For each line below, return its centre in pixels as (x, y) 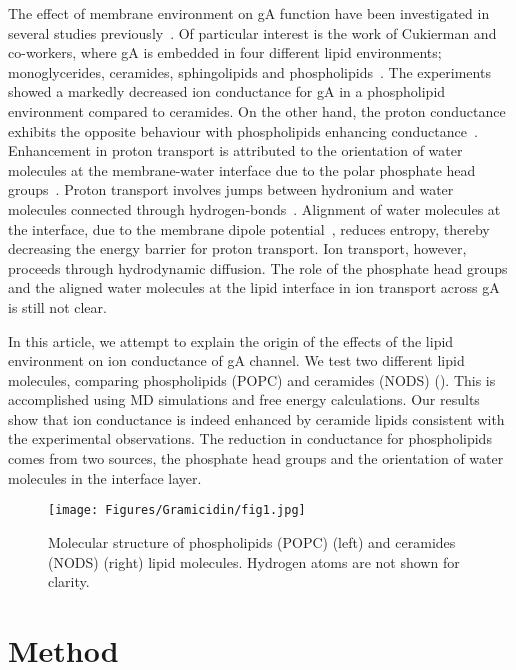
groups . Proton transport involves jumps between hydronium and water (231, 189)
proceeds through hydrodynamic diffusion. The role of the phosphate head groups (258, 267)
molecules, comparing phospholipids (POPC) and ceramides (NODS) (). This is (252, 379)
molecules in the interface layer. (105, 477)
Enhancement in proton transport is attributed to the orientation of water (235, 150)
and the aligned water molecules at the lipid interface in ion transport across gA (254, 287)
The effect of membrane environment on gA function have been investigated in (249, 13)
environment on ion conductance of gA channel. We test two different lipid (236, 360)
